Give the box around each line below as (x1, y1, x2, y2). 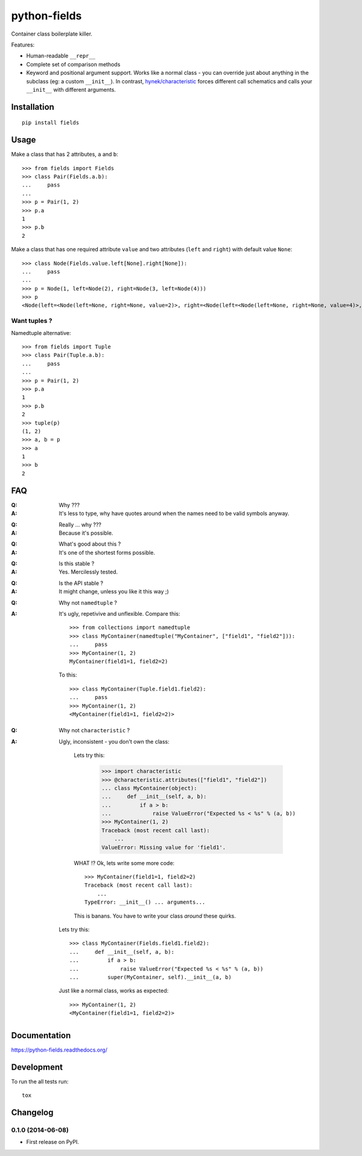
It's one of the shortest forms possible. (59, 549, 155, 556)
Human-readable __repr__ (26, 52, 96, 60)
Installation (11, 101, 54, 112)
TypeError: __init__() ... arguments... (84, 899, 206, 905)
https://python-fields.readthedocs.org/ (11, 1046, 108, 1053)
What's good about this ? (59, 540, 121, 548)
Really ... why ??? (59, 521, 102, 528)
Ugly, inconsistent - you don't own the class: (59, 738, 170, 745)
